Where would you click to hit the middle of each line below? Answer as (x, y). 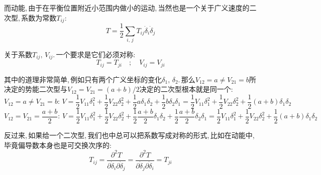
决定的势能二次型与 (36, 89)
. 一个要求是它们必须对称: (94, 54)
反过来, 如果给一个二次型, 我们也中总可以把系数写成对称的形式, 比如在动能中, (129, 135)
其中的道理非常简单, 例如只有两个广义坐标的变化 (83, 79)
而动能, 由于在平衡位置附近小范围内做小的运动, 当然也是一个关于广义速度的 (127, 8)
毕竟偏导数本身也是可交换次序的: (58, 145)
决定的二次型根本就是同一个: (186, 89)
